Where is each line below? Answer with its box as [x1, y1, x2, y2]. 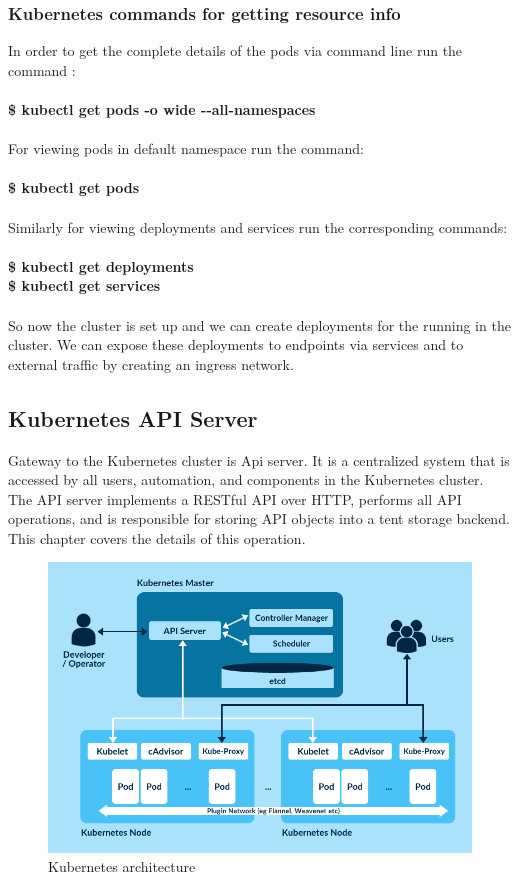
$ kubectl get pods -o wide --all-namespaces [8, 99, 316, 119]
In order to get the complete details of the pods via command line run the [8, 40, 463, 61]
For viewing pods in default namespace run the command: [8, 138, 364, 159]
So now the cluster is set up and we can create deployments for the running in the [8, 314, 511, 335]
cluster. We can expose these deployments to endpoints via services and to [8, 334, 464, 355]
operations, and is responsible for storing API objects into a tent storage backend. [8, 508, 510, 529]
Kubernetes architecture [48, 856, 196, 877]
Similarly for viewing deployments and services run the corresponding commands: [8, 216, 508, 237]
